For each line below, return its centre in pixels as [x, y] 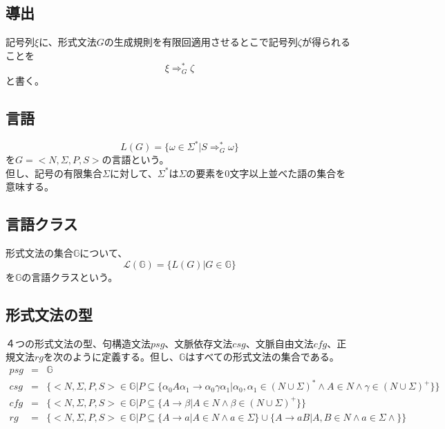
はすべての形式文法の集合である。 [262, 357]
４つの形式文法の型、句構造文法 [78, 343]
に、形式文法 [68, 42]
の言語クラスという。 [70, 276]
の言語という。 [135, 159]
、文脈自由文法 [280, 343]
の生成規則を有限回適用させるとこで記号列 [201, 42]
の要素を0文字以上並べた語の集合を [266, 173]
